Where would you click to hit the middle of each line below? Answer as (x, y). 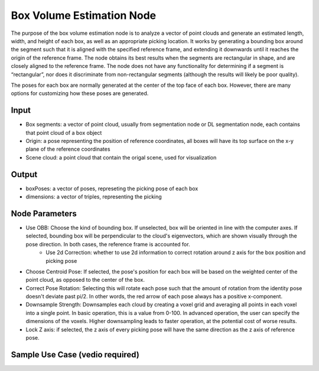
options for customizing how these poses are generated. (80, 93)
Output (24, 174)
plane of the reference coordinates (68, 149)
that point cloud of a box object (64, 132)
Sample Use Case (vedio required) (75, 354)
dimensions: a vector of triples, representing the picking (94, 197)
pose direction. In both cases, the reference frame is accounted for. (108, 244)
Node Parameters (44, 214)
